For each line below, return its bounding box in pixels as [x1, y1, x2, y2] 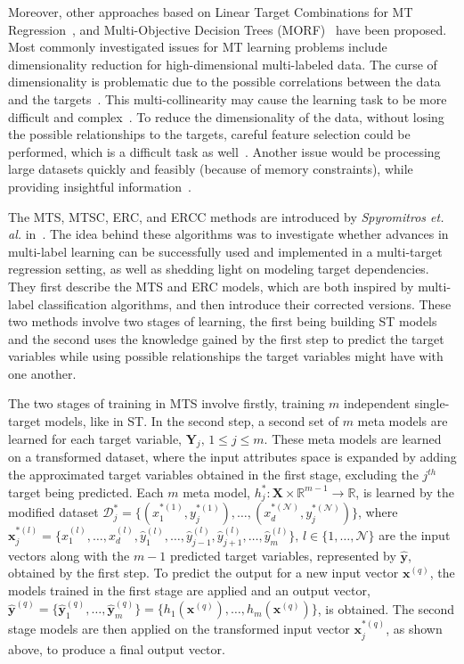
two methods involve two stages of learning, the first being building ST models [8, 312, 437, 331]
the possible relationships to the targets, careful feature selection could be [8, 125, 411, 143]
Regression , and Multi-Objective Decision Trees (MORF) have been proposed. [8, 20, 447, 38]
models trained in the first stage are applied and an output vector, [8, 580, 370, 599]
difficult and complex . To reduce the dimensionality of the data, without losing [8, 107, 444, 126]
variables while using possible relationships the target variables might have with [8, 347, 444, 365]
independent [344, 394, 411, 413]
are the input [379, 525, 451, 544]
